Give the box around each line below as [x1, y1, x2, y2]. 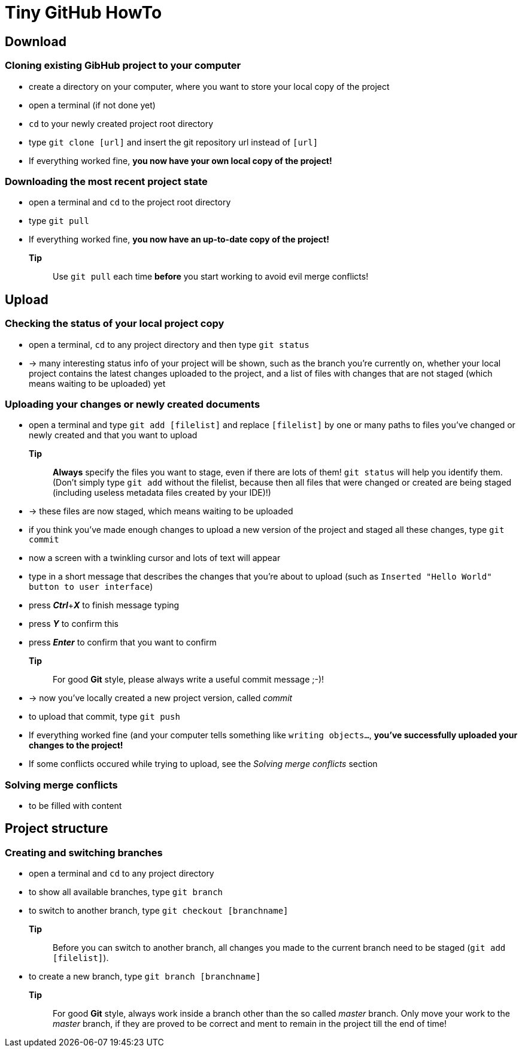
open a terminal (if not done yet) [29, 99, 156, 110]
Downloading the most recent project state [5, 175, 208, 187]
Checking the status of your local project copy [5, 317, 224, 330]
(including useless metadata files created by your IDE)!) [53, 487, 271, 498]
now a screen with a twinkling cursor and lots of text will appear [29, 553, 281, 563]
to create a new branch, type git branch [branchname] [29, 971, 261, 982]
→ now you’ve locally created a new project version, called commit [29, 693, 293, 704]
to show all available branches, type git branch [29, 887, 223, 898]
